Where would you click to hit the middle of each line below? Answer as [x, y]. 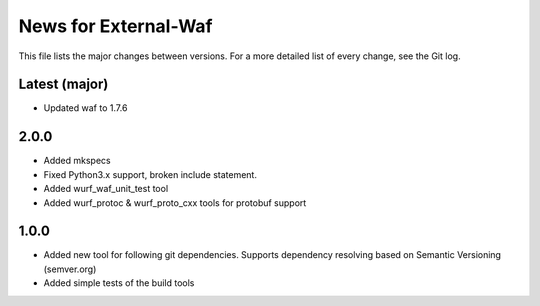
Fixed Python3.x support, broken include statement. [150, 174]
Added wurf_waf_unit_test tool [106, 189]
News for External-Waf [115, 26]
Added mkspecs [77, 161]
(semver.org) [70, 269]
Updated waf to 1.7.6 [85, 108]
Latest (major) [63, 84]
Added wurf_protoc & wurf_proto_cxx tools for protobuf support [175, 202]
